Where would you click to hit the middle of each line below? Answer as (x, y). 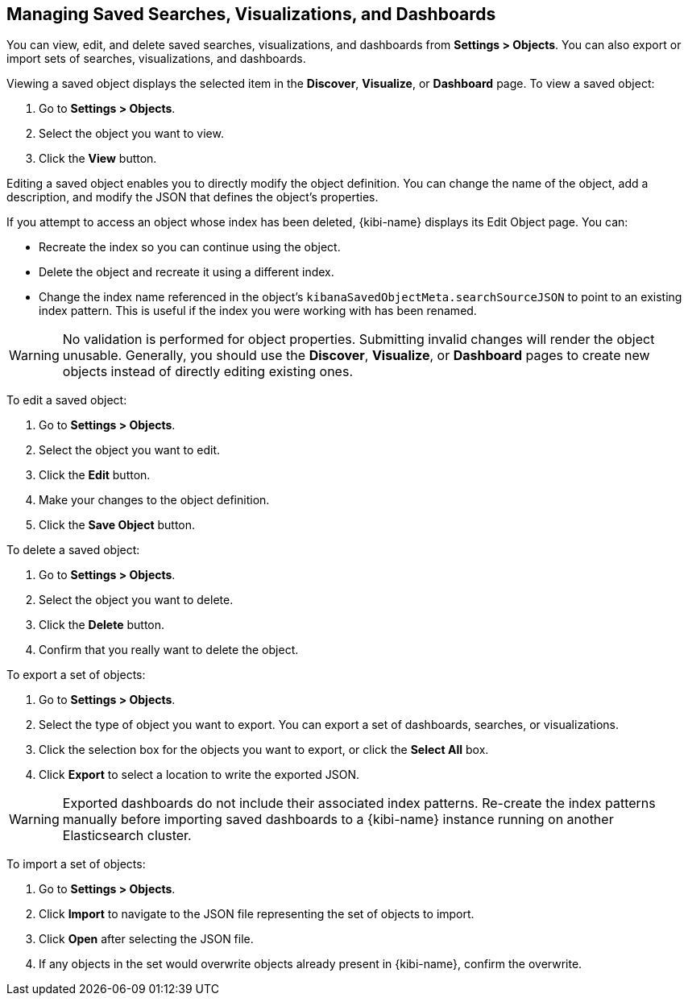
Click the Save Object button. (117, 525)
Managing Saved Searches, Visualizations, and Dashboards (251, 14)
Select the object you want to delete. (136, 600)
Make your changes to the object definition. (154, 500)
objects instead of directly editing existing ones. (207, 372)
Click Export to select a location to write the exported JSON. (199, 775)
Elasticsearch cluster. (127, 836)
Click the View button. (98, 159)
